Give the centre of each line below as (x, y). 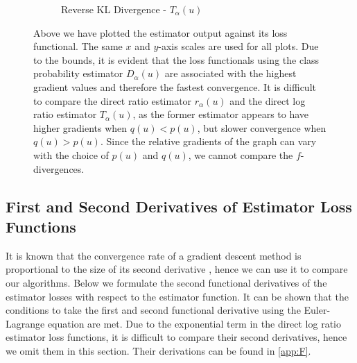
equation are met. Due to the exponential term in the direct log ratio (194, 323)
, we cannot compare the (241, 154)
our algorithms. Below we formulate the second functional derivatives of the (166, 282)
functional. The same (78, 46)
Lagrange (25, 323)
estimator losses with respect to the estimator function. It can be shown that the (177, 296)
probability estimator (78, 73)
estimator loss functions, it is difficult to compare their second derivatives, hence (176, 337)
